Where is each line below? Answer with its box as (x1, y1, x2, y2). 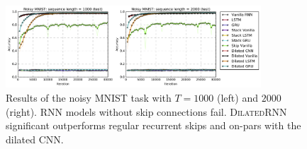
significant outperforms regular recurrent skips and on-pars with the (6, 118, 301, 133)
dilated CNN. (6, 131, 64, 146)
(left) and (217, 90, 258, 105)
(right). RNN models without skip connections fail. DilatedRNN (6, 104, 287, 119)
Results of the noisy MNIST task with (6, 90, 172, 105)
